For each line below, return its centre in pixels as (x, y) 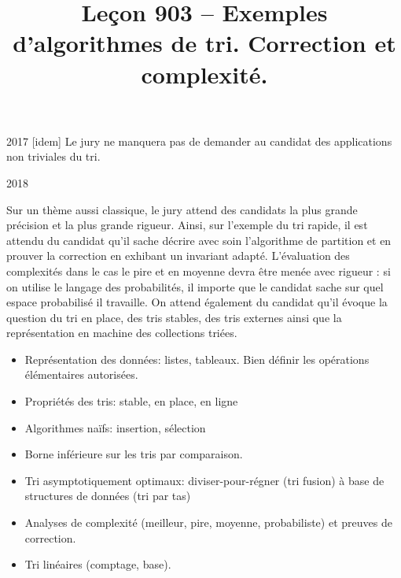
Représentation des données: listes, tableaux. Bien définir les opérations (197, 359)
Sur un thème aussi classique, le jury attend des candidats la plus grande (182, 209)
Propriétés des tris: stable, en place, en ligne (131, 401)
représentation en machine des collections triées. (122, 333)
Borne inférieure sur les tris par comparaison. (134, 454)
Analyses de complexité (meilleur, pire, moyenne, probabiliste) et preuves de (208, 522)
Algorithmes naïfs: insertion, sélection (115, 427)
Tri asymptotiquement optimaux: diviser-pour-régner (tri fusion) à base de (204, 480)
